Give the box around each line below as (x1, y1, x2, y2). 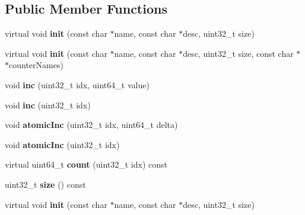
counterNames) (9, 59, 63, 71)
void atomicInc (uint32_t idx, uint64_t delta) (5, 118, 178, 131)
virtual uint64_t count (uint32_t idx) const (5, 158, 167, 171)
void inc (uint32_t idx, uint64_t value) (5, 78, 150, 91)
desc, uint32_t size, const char (183, 47, 294, 59)
